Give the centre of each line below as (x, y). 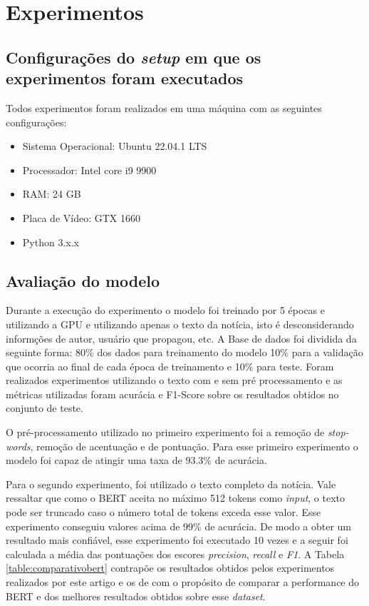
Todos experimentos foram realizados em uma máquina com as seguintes (164, 107)
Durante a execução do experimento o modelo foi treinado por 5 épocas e (166, 310)
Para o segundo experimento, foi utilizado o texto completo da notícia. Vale (171, 484)
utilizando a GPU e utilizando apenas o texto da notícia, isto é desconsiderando (180, 324)
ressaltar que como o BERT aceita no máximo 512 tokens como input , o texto (176, 498)
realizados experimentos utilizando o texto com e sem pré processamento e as (174, 380)
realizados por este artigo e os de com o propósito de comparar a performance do (183, 582)
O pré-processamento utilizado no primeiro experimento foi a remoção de (165, 432)
